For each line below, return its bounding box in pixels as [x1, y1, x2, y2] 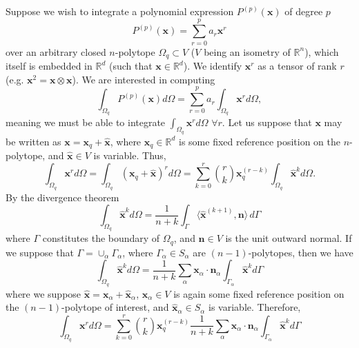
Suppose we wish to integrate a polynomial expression [6, 4, 234, 18]
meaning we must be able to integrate [6, 115, 166, 130]
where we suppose [6, 286, 81, 300]
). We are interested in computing [72, 72, 215, 86]
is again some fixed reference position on [173, 286, 345, 300]
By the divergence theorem [6, 190, 119, 204]
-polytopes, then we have [248, 245, 353, 259]
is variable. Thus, [93, 148, 166, 163]
